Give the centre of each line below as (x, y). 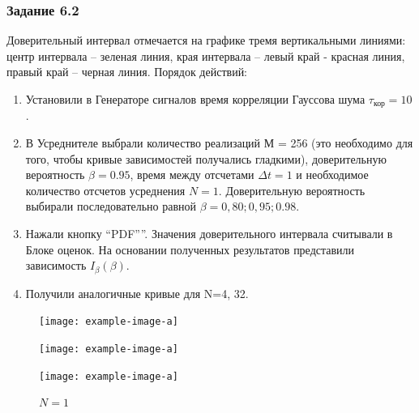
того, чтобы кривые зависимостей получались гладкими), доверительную (206, 158)
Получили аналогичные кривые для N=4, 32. (137, 293)
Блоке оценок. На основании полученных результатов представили (190, 249)
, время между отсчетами (192, 175)
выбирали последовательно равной (111, 206)
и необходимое (332, 175)
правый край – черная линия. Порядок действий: (127, 72)
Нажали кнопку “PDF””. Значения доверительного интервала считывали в (209, 234)
